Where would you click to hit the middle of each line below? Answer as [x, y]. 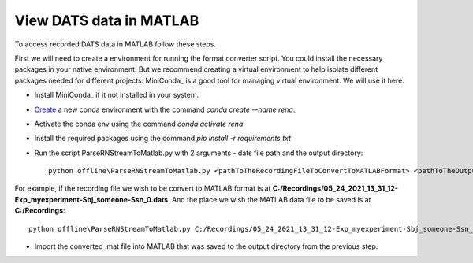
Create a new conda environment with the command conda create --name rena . [165, 109]
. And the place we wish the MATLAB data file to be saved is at [269, 199]
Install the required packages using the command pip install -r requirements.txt [163, 139]
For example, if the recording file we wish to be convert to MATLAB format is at [143, 188]
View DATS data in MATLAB [107, 20]
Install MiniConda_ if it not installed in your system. [117, 95]
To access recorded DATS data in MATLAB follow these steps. [115, 44]
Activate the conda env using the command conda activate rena [139, 124]
